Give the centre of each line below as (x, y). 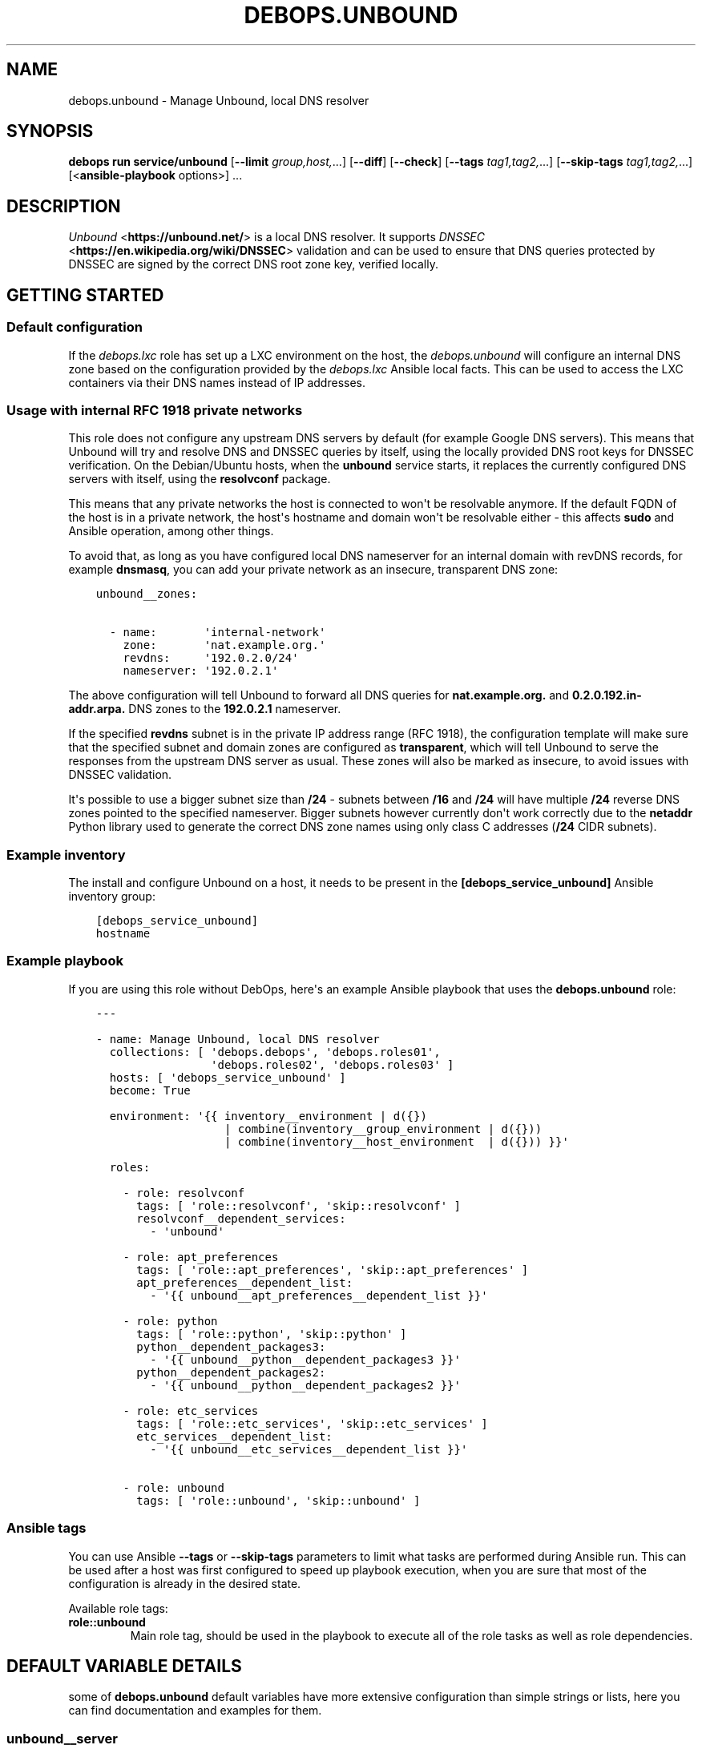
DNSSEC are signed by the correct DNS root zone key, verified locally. (253, 264)
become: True (150, 1090)
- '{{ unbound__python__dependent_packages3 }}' (305, 1359)
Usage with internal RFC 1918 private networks (155, 410)
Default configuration (75, 327)
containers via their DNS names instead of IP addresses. (217, 382)
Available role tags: (118, 1608)
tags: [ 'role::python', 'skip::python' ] (272, 1334)
